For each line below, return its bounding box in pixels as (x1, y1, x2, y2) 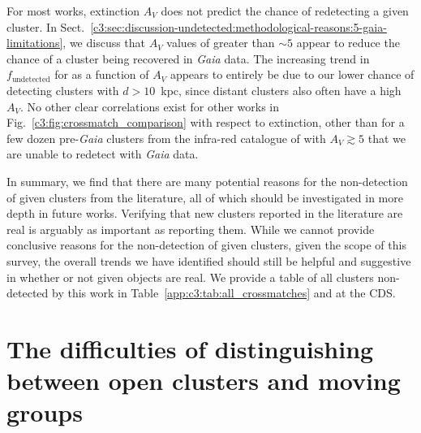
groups (6, 396, 83, 429)
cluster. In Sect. (6, 18, 85, 35)
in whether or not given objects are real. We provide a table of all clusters (6, 268, 374, 285)
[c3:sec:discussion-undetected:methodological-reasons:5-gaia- (90, 18, 387, 35)
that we (367, 129, 406, 146)
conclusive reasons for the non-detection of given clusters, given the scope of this (6, 236, 406, 253)
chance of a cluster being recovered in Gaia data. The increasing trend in (6, 50, 370, 67)
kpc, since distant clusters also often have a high (161, 81, 402, 98)
